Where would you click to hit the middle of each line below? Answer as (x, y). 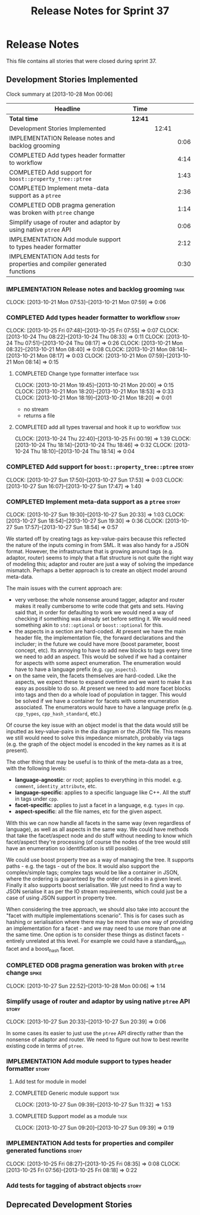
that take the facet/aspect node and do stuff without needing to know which (99, 835)
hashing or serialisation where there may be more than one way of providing (100, 922)
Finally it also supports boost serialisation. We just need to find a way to (94, 885)
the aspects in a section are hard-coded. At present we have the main (100, 631)
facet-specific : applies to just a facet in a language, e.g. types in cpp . (99, 805)
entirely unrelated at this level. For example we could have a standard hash (96, 941)
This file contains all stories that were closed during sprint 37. (81, 61)
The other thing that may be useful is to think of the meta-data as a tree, (95, 762)
